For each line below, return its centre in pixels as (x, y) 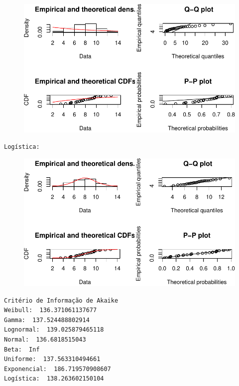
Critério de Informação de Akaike (61, 300)
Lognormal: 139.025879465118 (54, 330)
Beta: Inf (22, 349)
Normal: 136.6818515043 (45, 340)
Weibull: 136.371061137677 (51, 310)
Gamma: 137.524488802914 (47, 320)
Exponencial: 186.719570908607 (58, 369)
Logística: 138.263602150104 (54, 379)
